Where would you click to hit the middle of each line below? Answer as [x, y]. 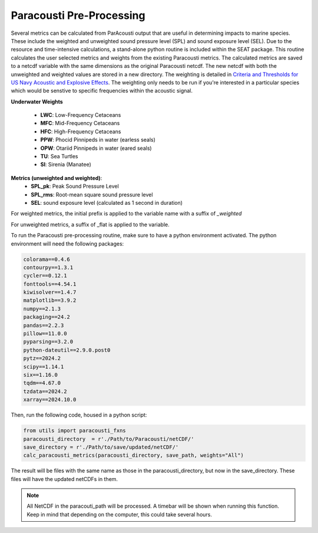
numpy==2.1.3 [42, 309]
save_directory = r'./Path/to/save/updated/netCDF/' [101, 447]
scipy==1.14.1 [44, 367]
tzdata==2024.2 [45, 391]
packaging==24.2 [47, 317]
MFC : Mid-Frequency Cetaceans [80, 123]
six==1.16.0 [41, 375]
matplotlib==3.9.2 [50, 300]
